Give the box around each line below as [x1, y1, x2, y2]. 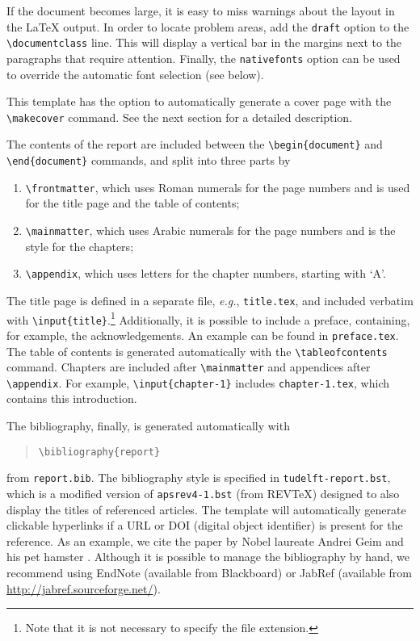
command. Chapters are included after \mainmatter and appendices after [6, 358, 371, 375]
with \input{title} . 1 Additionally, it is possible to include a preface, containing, [6, 308, 410, 328]
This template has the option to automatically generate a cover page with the [6, 93, 392, 110]
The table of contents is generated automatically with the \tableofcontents [6, 342, 388, 359]
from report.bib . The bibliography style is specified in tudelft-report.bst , [6, 469, 391, 486]
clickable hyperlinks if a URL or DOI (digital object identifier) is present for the [6, 517, 403, 534]
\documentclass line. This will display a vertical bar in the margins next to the [6, 34, 402, 51]
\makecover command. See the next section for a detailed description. [6, 108, 353, 125]
